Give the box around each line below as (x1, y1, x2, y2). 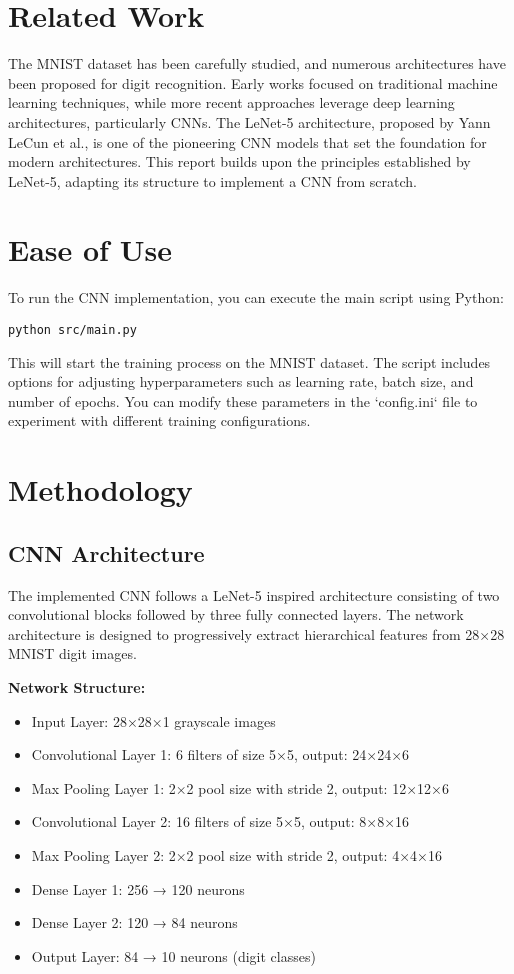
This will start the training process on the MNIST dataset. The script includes (8, 351, 491, 372)
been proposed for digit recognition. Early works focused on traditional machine (8, 72, 498, 93)
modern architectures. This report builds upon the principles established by (8, 151, 471, 172)
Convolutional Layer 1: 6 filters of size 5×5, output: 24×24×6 (31, 744, 410, 765)
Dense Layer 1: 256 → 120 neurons (31, 878, 245, 899)
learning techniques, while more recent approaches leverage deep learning (8, 92, 455, 113)
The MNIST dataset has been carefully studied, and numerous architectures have (8, 53, 506, 74)
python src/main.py (8, 323, 137, 337)
